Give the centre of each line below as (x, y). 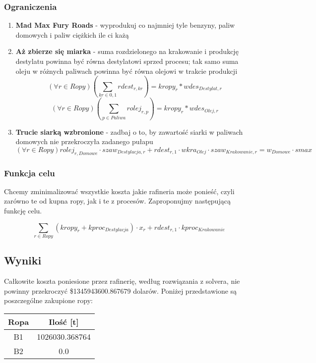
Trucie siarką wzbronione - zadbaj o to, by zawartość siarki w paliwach (129, 131)
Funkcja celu (30, 173)
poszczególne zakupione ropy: (49, 300)
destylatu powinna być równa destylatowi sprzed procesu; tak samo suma (127, 61)
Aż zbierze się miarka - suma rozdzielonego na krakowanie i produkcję (127, 51)
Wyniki (23, 260)
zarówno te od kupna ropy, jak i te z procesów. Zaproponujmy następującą (117, 201)
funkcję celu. (23, 211)
